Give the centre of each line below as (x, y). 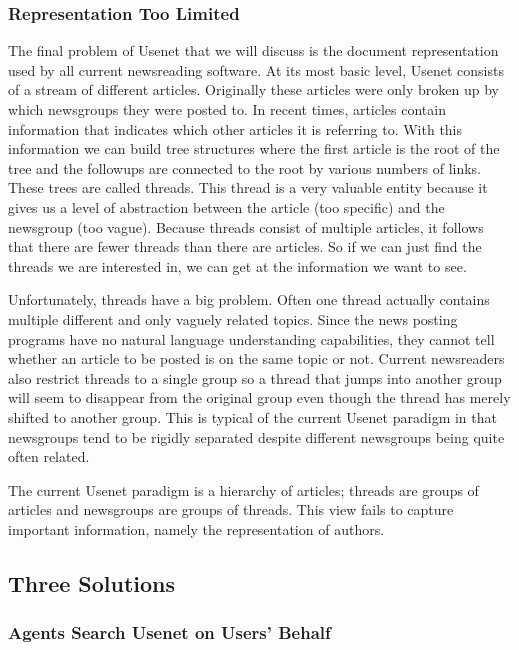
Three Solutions (92, 582)
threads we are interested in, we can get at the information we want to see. (237, 265)
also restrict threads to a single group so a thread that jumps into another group (255, 377)
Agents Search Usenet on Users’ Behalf (169, 632)
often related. (49, 456)
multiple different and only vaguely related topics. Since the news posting (233, 318)
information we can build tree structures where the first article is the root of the (254, 148)
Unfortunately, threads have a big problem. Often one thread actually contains (249, 299)
